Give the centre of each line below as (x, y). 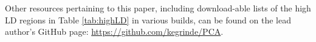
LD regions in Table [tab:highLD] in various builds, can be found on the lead (148, 19)
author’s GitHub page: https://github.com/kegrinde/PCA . (114, 31)
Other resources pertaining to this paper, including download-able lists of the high (158, 8)
